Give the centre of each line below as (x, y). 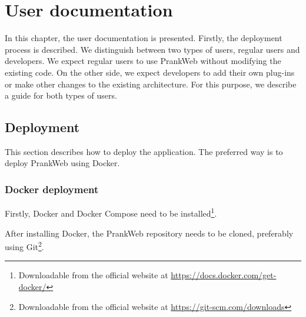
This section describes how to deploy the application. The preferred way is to (144, 151)
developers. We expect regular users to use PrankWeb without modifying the (143, 61)
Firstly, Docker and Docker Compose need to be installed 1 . (111, 212)
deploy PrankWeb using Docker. (62, 163)
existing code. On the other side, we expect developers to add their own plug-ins (150, 72)
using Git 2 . (24, 246)
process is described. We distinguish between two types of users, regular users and (152, 49)
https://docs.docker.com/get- (224, 275)
